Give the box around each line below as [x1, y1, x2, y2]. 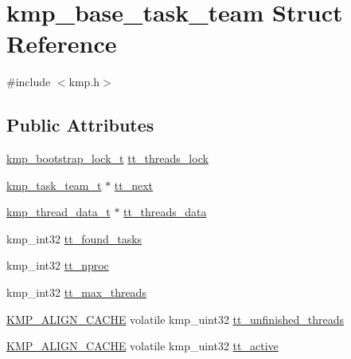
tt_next [114, 176, 154, 193]
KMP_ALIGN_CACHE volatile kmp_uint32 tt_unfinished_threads [6, 310, 345, 327]
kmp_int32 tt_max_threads [6, 284, 146, 301]
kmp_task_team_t [6, 176, 102, 193]
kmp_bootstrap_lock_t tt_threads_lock [6, 150, 209, 167]
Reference [6, 27, 117, 60]
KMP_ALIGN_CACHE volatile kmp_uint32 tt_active [6, 337, 279, 354]
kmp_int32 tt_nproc [6, 257, 109, 274]
